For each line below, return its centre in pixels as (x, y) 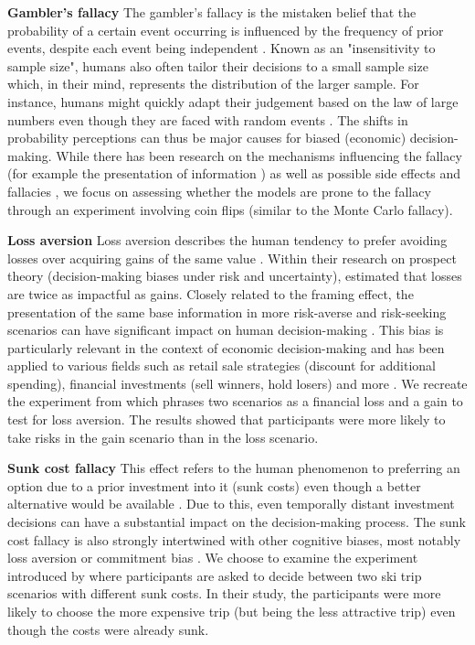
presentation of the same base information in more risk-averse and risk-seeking (227, 312)
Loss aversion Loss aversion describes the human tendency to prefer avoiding (227, 240)
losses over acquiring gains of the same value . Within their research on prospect (232, 258)
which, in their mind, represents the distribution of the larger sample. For (213, 84)
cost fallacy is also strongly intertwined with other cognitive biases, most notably (234, 539)
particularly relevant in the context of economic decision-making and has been (226, 347)
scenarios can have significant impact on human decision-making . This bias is (226, 330)
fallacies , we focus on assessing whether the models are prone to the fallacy (219, 191)
